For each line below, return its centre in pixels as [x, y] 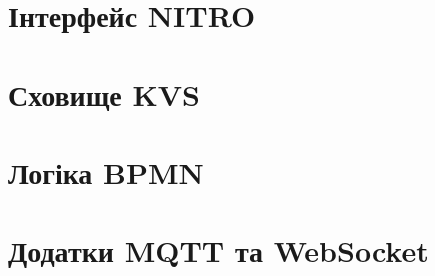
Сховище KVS [104, 93]
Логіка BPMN [106, 171]
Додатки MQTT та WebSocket [218, 250]
